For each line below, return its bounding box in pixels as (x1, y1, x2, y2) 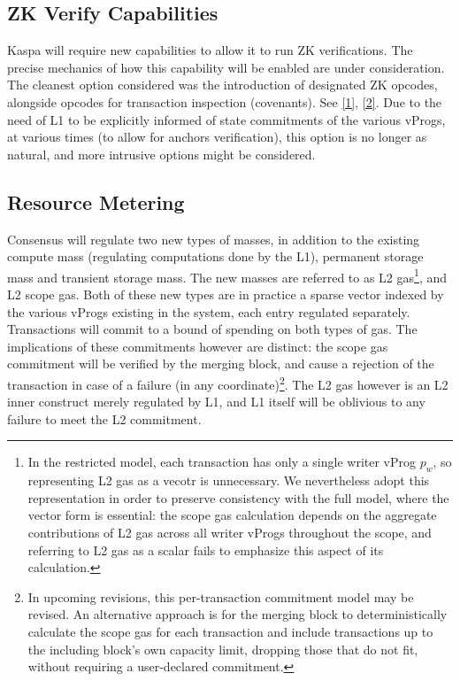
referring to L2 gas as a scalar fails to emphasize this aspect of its (27, 540, 384, 559)
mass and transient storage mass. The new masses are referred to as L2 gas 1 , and (7, 265, 448, 286)
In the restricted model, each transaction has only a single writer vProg (27, 453, 417, 471)
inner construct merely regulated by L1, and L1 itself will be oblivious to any (7, 392, 425, 411)
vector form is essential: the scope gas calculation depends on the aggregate (27, 506, 437, 524)
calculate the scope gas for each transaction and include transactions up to (27, 622, 433, 640)
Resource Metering (7, 188, 185, 215)
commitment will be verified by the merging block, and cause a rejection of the (7, 354, 434, 373)
